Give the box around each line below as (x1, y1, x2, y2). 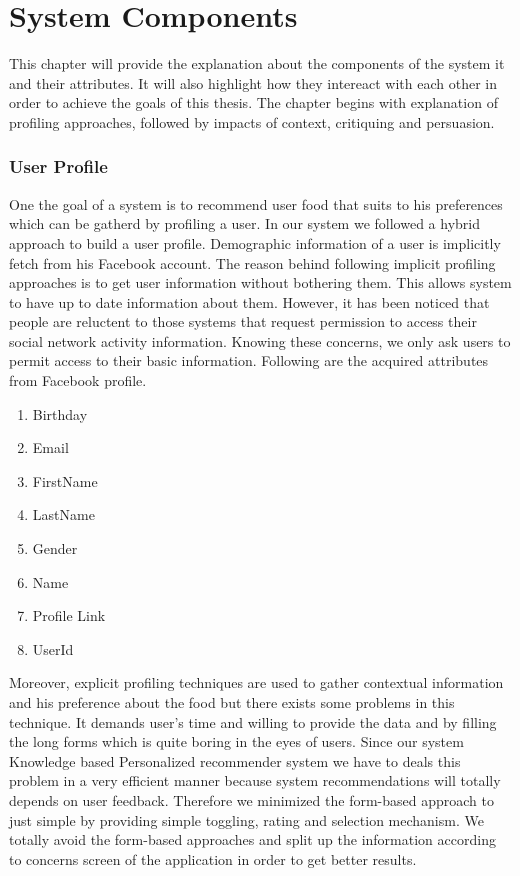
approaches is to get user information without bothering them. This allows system (9, 272, 512, 293)
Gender (32, 538, 78, 559)
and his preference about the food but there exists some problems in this (9, 692, 455, 712)
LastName (32, 504, 95, 525)
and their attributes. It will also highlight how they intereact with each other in (9, 72, 497, 93)
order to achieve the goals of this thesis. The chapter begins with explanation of (9, 92, 498, 113)
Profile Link (32, 605, 106, 626)
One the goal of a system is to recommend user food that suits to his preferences (9, 193, 503, 214)
